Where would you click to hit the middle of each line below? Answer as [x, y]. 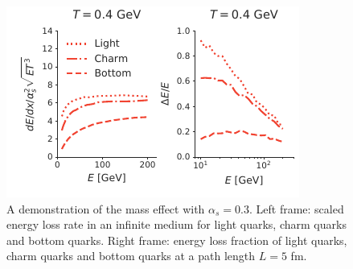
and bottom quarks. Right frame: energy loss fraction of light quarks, [177, 240]
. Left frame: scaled [296, 208]
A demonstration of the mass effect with [106, 208]
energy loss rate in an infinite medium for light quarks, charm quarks [176, 224]
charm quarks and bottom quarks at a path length [131, 256]
